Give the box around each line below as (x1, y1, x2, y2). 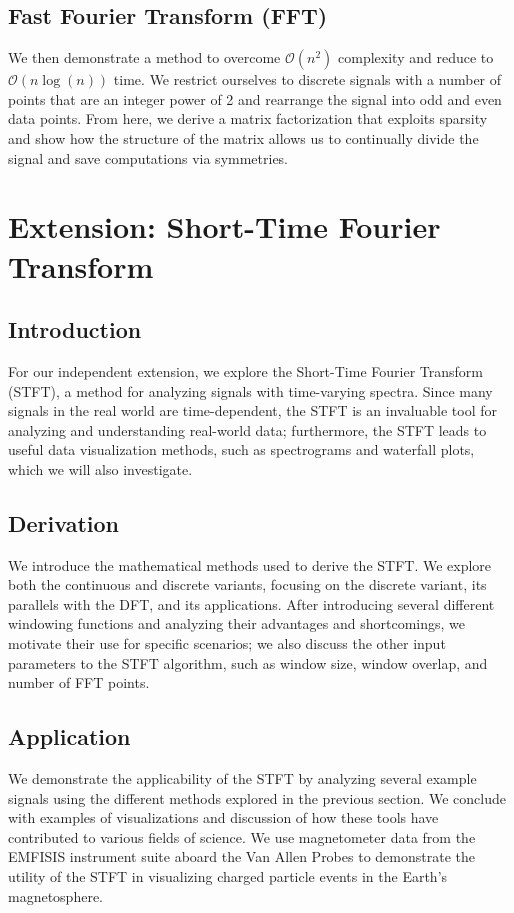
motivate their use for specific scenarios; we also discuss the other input (8, 633, 446, 654)
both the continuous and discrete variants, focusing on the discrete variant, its (8, 574, 487, 595)
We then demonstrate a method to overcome (8, 47, 281, 68)
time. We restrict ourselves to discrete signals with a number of (113, 69, 502, 90)
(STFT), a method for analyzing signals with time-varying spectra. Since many (8, 380, 493, 401)
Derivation (8, 507, 119, 538)
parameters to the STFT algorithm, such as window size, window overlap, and (8, 652, 488, 673)
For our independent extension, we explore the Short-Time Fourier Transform (8, 360, 483, 381)
